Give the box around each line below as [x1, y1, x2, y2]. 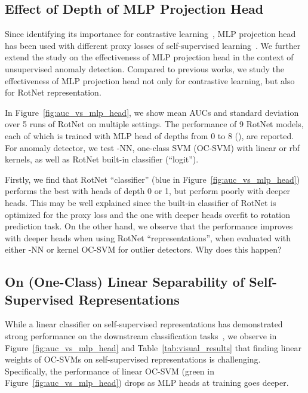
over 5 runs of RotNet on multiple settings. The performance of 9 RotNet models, [5, 118, 304, 130]
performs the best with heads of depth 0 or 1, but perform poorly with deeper [5, 185, 291, 197]
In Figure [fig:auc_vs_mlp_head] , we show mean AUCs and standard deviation [5, 106, 299, 118]
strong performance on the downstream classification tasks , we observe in [5, 330, 277, 342]
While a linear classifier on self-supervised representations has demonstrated [5, 318, 283, 330]
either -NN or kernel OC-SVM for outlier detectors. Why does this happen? [5, 243, 282, 256]
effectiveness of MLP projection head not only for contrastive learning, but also [5, 74, 295, 87]
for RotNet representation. [5, 86, 101, 99]
